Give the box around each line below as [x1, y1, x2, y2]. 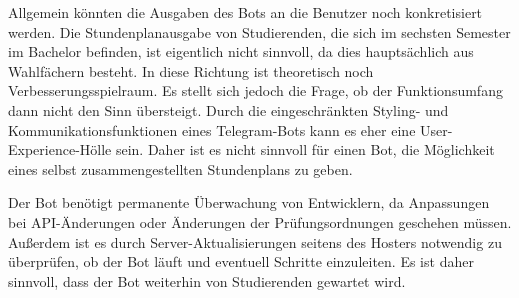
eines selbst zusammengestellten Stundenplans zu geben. [8, 158, 353, 179]
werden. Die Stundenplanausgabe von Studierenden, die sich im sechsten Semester [8, 21, 511, 42]
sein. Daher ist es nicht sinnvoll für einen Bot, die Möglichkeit [115, 139, 495, 160]
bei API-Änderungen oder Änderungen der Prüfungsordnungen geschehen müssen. [8, 211, 512, 232]
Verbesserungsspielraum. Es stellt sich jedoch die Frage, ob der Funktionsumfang [8, 80, 503, 101]
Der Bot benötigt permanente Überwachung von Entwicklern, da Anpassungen [8, 192, 490, 213]
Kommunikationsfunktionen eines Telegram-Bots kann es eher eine [8, 119, 416, 140]
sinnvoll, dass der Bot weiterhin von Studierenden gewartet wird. [8, 270, 406, 291]
